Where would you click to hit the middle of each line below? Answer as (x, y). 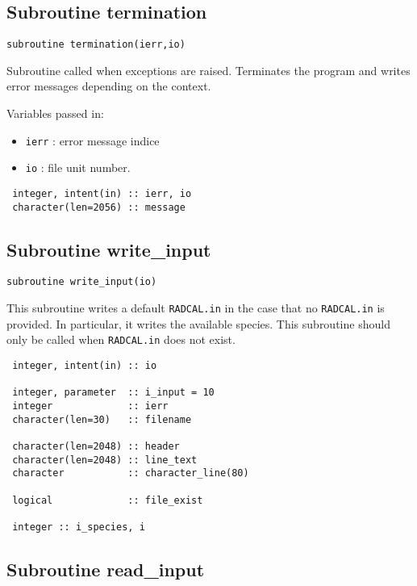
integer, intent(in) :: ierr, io (102, 193)
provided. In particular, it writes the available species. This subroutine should (198, 323)
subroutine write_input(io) (82, 282)
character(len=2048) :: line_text (105, 460)
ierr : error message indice (92, 140)
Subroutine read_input (106, 569)
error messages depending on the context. (109, 86)
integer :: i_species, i (79, 527)
